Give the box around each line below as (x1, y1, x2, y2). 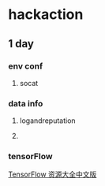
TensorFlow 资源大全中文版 (8, 169, 97, 179)
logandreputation (19, 116, 77, 125)
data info (8, 98, 43, 109)
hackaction (8, 6, 84, 24)
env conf (8, 61, 43, 72)
